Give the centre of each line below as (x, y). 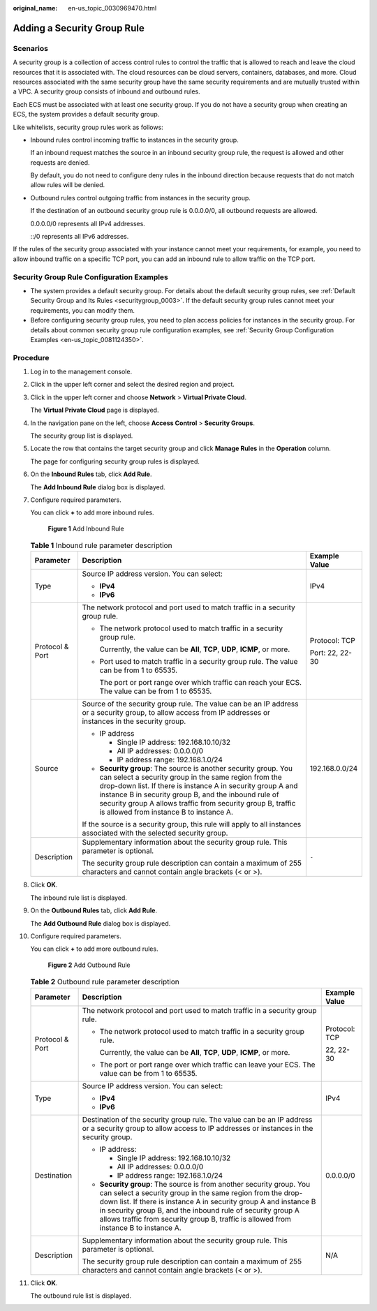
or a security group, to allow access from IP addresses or (176, 713)
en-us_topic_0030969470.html (112, 8)
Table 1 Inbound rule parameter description (101, 546)
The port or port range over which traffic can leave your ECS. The (207, 1065)
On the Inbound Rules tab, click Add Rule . (91, 474)
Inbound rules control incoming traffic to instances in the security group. (134, 140)
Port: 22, (324, 653)
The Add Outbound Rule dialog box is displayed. (101, 923)
